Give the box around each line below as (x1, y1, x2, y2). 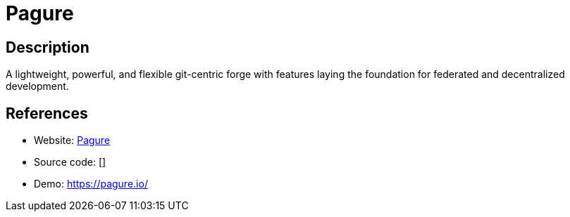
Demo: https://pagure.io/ (34, 178, 148, 190)
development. (6, 80, 69, 93)
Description (6, 38, 89, 56)
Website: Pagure (34, 134, 111, 147)
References (6, 104, 88, 122)
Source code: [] (34, 156, 106, 169)
